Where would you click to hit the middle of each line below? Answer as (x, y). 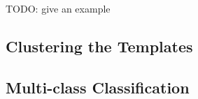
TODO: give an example (58, 8)
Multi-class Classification (98, 87)
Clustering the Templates (99, 46)
